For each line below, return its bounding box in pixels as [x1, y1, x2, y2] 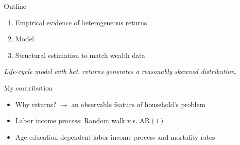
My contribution [4, 82, 53, 92]
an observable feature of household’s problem [71, 99, 206, 109]
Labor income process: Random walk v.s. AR [15, 115, 150, 126]
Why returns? [15, 99, 56, 109]
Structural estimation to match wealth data [15, 50, 145, 60]
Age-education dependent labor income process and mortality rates [15, 131, 215, 142]
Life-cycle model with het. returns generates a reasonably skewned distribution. [4, 66, 237, 76]
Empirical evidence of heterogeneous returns [15, 17, 147, 27]
